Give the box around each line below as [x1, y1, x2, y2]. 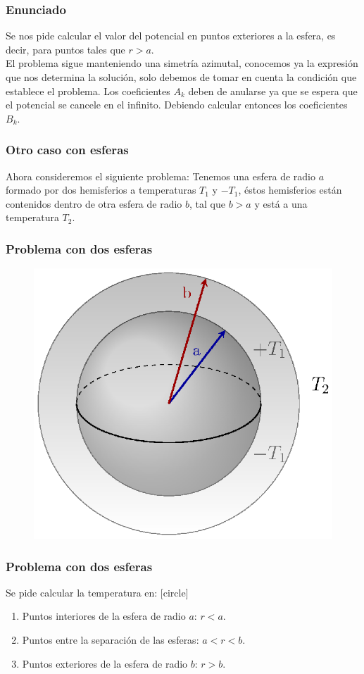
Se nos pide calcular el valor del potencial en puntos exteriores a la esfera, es [6, 28, 336, 43]
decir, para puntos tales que [6, 42, 125, 56]
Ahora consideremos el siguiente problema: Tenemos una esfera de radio [6, 168, 315, 183]
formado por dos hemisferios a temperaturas [6, 182, 196, 197]
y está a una [254, 196, 308, 211]
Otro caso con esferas [6, 141, 129, 158]
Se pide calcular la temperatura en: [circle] [6, 585, 189, 599]
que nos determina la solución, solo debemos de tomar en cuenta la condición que [6, 70, 357, 84]
